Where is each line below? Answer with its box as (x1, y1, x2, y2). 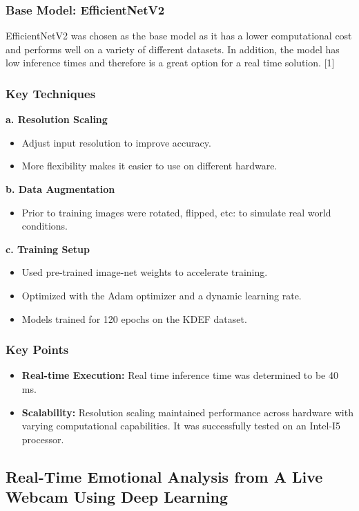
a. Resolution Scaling (6, 112, 108, 127)
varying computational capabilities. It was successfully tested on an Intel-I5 (21, 418, 341, 433)
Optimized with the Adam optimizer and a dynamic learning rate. (21, 288, 302, 302)
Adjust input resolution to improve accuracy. (21, 135, 211, 149)
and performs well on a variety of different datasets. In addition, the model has (6, 41, 340, 56)
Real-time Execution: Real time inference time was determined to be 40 (21, 368, 339, 382)
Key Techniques (6, 84, 96, 102)
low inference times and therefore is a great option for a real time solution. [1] (6, 55, 335, 70)
